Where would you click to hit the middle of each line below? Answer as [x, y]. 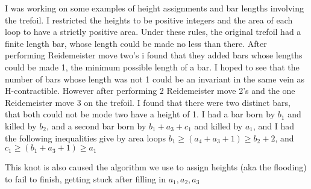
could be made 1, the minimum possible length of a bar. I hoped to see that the [152, 67]
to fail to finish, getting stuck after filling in [86, 178]
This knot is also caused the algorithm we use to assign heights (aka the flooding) [156, 167]
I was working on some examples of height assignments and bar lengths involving [155, 8]
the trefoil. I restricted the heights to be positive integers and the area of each [149, 20]
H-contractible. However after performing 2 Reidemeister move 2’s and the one [150, 91]
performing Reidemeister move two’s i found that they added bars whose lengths [154, 55]
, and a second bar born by [96, 125]
